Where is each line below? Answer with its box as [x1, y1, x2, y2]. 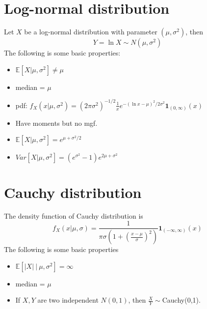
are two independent [37, 295, 99, 305]
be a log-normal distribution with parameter [24, 27, 157, 37]
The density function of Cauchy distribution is [4, 210, 143, 221]
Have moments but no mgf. [15, 117, 98, 128]
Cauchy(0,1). [162, 295, 201, 305]
